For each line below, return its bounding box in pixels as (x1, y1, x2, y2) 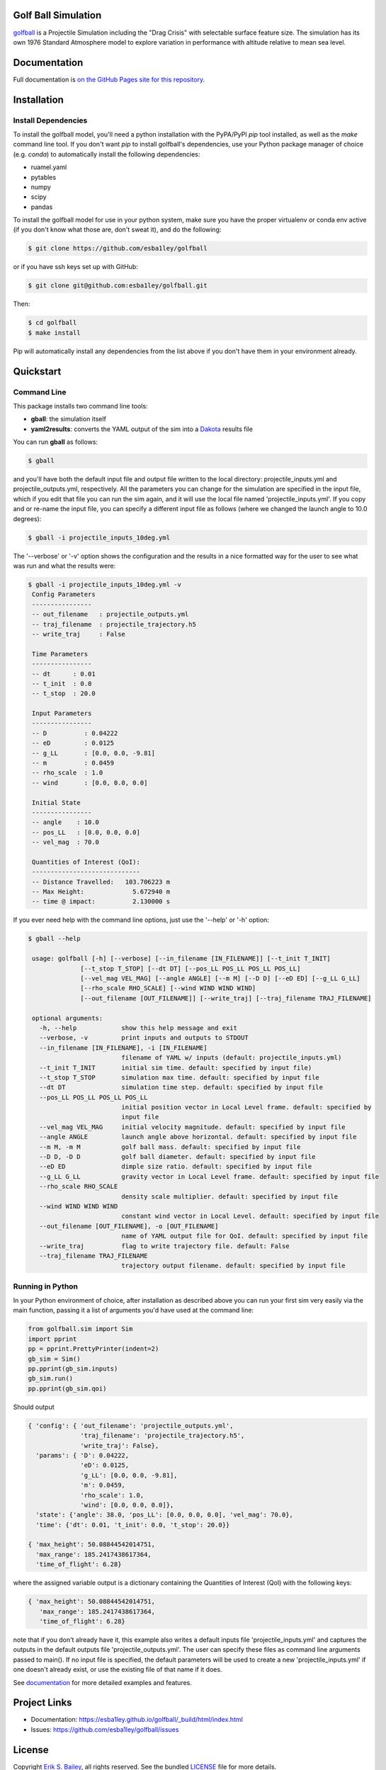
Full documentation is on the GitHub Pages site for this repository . (13, 75, 205, 84)
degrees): (13, 514, 42, 523)
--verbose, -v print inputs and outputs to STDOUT (39, 1034, 249, 1042)
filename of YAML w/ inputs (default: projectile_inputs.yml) (121, 1054, 342, 1062)
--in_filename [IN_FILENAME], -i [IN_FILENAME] (39, 1044, 208, 1051)
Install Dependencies (13, 115, 88, 125)
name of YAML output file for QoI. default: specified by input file (121, 1232, 368, 1240)
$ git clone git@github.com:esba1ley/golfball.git (28, 282, 208, 290)
